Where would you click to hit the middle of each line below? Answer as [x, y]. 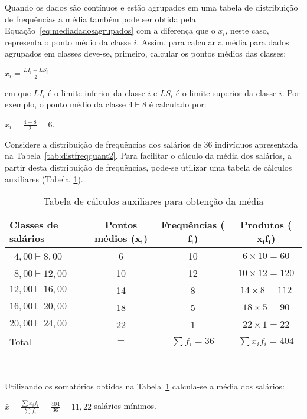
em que [18, 92]
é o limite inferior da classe [97, 92]
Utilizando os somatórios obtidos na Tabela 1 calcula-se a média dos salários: [145, 386]
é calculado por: [178, 104]
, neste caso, [247, 30]
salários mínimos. [125, 406]
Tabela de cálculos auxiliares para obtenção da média [153, 201]
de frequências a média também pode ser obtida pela [100, 19]
